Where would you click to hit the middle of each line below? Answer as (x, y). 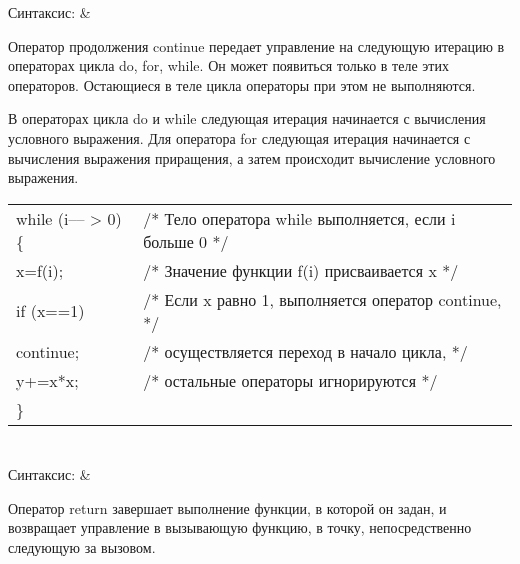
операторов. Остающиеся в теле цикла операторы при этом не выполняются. (242, 84)
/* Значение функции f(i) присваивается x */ (301, 270)
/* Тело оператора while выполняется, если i (299, 218)
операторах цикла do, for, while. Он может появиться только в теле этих (228, 65)
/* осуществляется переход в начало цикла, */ (305, 351)
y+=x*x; (47, 380)
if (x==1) (50, 311)
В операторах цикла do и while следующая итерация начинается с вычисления (247, 118)
